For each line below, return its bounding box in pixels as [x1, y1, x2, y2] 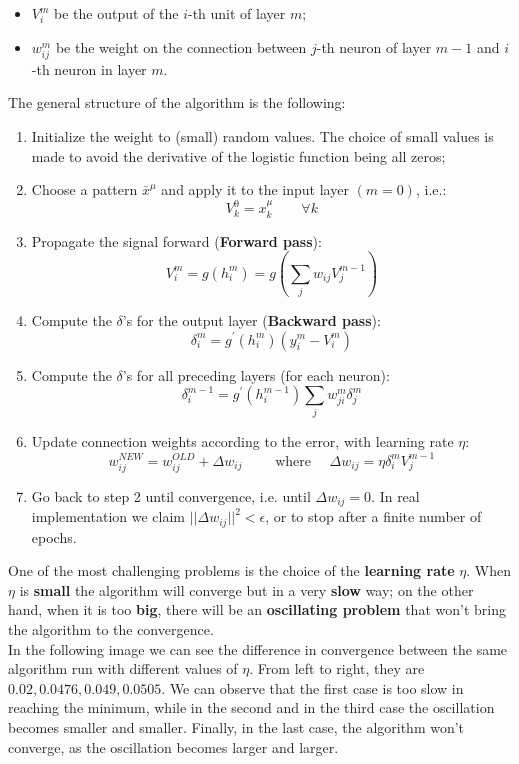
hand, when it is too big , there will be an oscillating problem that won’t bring [8, 599, 506, 620]
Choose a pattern [31, 179, 138, 200]
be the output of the [54, 3, 179, 23]
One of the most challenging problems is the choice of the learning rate [8, 560, 455, 581]
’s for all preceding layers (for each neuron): [122, 364, 390, 385]
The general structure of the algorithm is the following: [8, 92, 346, 113]
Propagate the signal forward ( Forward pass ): [31, 230, 322, 251]
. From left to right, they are [249, 658, 425, 679]
